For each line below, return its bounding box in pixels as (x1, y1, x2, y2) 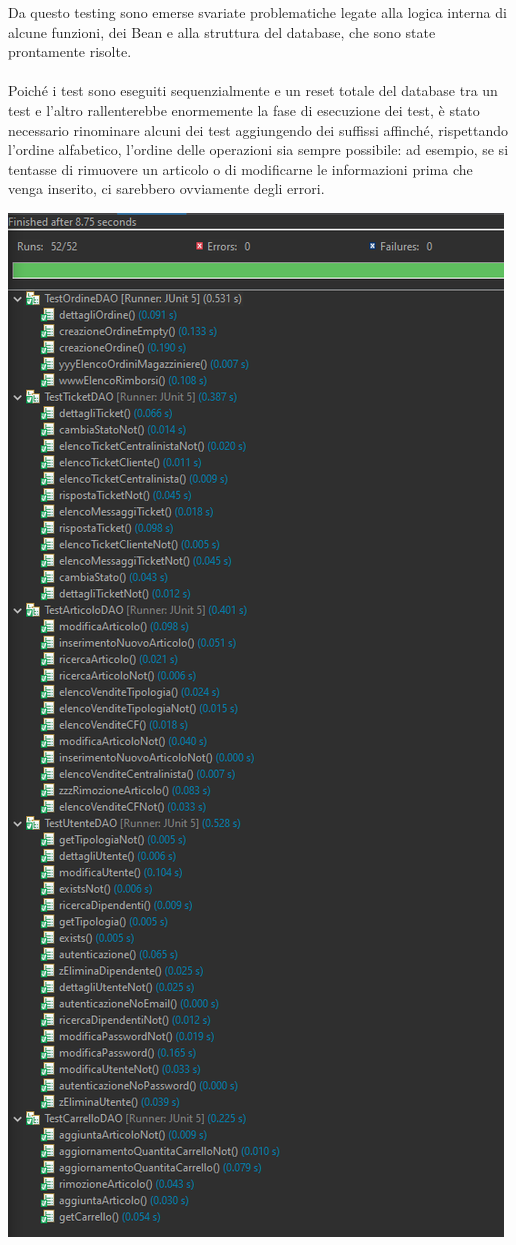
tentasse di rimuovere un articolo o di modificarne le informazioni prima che (8, 158, 473, 179)
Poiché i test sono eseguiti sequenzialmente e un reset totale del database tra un (8, 80, 498, 101)
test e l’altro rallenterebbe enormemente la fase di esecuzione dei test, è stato (8, 99, 480, 120)
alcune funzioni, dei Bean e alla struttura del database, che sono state (8, 21, 436, 42)
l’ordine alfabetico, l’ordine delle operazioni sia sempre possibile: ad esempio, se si (8, 139, 509, 160)
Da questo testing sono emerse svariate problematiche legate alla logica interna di (8, 2, 507, 22)
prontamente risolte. (8, 41, 132, 62)
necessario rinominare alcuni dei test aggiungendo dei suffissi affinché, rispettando (8, 119, 509, 140)
